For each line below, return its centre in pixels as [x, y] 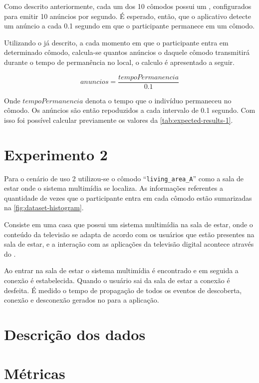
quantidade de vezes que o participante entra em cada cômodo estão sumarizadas [128, 197]
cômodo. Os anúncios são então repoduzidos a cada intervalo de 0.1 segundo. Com [130, 110]
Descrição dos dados [75, 334]
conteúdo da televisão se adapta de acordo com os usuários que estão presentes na [129, 234]
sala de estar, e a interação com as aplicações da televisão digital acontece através [129, 244]
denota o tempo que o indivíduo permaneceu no [158, 100]
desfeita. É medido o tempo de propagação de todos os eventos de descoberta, [123, 290]
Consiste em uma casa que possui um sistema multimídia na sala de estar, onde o [129, 224]
